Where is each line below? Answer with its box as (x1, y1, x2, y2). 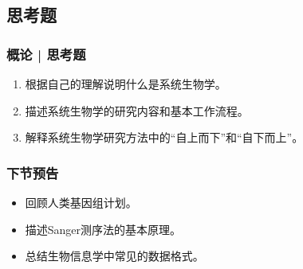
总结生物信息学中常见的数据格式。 (25, 248, 204, 264)
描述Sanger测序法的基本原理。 (25, 220, 182, 237)
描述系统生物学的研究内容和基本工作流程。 (25, 102, 249, 119)
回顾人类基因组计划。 (25, 194, 137, 210)
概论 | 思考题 (6, 44, 86, 64)
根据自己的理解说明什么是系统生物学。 (25, 76, 226, 92)
